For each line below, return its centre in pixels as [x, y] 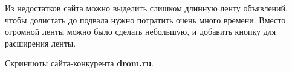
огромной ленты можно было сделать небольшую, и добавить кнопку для [141, 31]
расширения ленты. [41, 43]
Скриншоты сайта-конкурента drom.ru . [79, 63]
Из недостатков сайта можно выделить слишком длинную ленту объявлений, [146, 8]
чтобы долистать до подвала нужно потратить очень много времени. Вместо [145, 19]
